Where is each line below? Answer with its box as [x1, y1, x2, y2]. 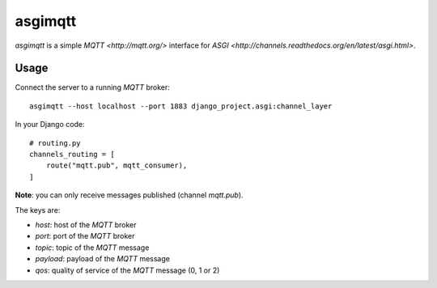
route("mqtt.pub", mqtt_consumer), [45, 161, 188, 170]
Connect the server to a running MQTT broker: [15, 83, 170, 92]
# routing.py [29, 138, 81, 147]
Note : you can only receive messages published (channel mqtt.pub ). [15, 190, 244, 200]
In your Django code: [15, 120, 85, 129]
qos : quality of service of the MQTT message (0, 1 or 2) [35, 265, 220, 275]
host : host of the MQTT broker [35, 219, 137, 230]
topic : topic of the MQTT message [35, 243, 150, 252]
